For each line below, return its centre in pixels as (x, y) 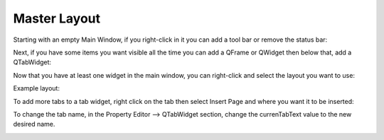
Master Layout (57, 18)
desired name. (34, 124)
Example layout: (37, 88)
